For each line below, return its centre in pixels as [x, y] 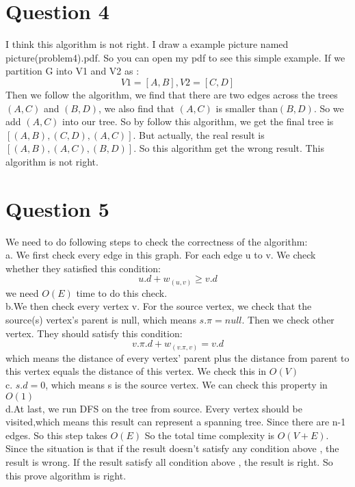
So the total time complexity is [210, 435]
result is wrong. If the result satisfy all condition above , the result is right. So [169, 461]
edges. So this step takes [56, 435]
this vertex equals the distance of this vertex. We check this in [136, 371]
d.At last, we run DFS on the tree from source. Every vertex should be [154, 408]
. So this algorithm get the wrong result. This [229, 148]
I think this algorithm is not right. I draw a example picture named [147, 44]
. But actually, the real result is [199, 134]
